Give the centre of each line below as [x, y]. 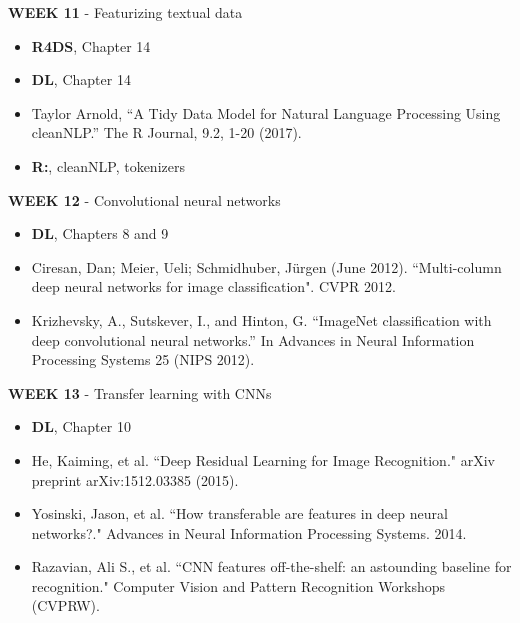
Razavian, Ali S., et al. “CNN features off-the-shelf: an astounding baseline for [271, 566]
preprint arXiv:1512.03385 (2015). [135, 479]
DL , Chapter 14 [81, 79]
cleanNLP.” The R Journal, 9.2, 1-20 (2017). [166, 132]
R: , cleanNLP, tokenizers [108, 165]
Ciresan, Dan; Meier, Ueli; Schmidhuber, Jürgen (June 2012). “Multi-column [266, 266]
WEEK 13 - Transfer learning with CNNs [140, 392]
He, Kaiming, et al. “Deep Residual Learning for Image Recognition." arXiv [263, 459]
